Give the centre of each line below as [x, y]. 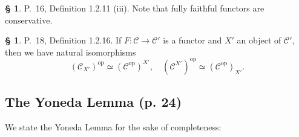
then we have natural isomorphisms [71, 52]
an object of [259, 40]
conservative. [29, 20]
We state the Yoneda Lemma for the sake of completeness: [113, 127]
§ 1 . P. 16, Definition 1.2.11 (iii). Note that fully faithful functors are [135, 8]
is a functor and [192, 40]
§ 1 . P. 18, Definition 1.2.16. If [63, 40]
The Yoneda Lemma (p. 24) [94, 102]
